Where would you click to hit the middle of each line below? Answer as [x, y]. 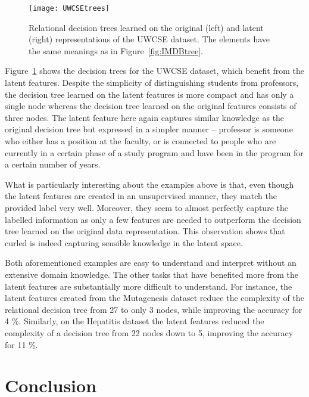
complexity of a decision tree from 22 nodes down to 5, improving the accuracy [149, 332]
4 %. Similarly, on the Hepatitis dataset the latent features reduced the [135, 321]
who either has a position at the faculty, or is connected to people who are [141, 141]
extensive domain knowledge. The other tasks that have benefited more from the [152, 274]
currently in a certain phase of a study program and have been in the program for [154, 152]
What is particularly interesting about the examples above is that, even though [149, 184]
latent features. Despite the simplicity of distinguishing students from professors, [152, 83]
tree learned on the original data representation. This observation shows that [145, 231]
